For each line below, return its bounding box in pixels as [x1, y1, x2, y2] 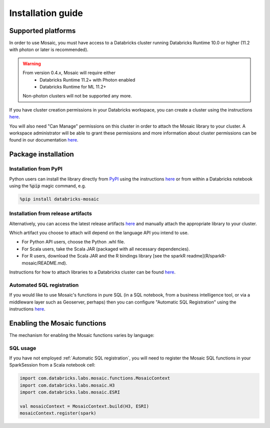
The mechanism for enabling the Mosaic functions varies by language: [9, 332, 154, 338]
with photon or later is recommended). [9, 46, 88, 52]
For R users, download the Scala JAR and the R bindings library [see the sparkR [21, 253, 186, 259]
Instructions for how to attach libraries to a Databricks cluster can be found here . [9, 269, 176, 275]
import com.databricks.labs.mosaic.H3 [19, 382, 115, 388]
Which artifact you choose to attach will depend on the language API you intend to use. [9, 230, 189, 236]
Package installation [9, 150, 74, 158]
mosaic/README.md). [21, 260, 67, 266]
